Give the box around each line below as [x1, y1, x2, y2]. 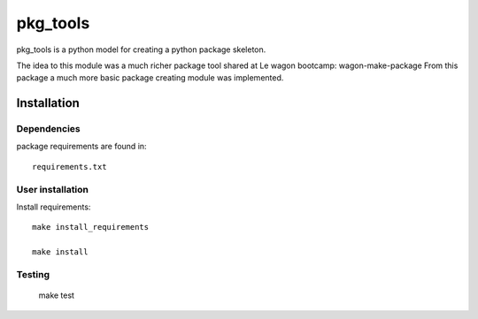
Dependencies [16, 123, 81, 135]
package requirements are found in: [16, 141, 147, 152]
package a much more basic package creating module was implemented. [16, 72, 284, 83]
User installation [16, 183, 89, 195]
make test [38, 290, 75, 300]
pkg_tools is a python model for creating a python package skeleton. [16, 44, 266, 55]
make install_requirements [32, 222, 150, 232]
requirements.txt [32, 162, 107, 171]
